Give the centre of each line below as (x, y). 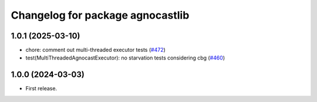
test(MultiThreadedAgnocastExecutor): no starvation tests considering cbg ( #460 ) (125, 58)
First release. (41, 89)
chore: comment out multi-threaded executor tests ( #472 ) (95, 50)
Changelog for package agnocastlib (100, 15)
